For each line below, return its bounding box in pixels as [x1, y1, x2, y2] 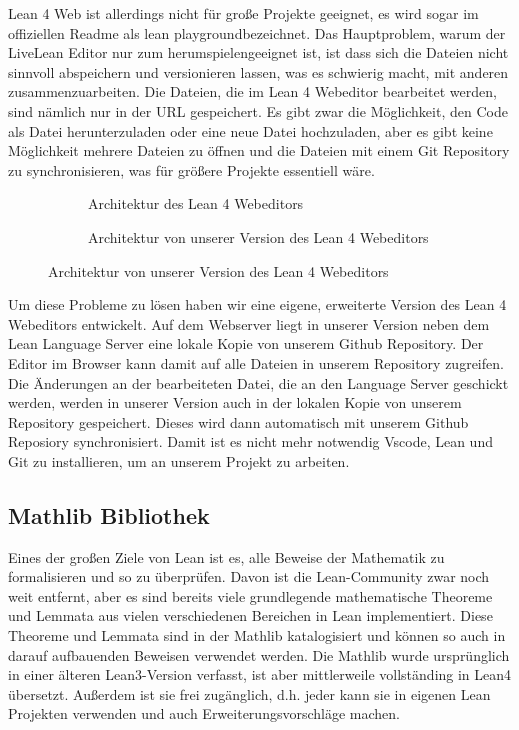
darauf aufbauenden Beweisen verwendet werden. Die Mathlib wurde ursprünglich [8, 644, 510, 665]
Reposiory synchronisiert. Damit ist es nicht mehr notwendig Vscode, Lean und [8, 431, 493, 452]
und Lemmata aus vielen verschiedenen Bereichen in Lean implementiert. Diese [8, 605, 493, 626]
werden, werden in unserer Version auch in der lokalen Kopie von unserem [8, 392, 462, 413]
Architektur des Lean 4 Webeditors [88, 193, 304, 214]
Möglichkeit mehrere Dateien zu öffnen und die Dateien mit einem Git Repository [8, 140, 510, 161]
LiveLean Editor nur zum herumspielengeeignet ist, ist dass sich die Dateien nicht [8, 42, 509, 63]
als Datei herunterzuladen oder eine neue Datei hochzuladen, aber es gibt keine [8, 120, 493, 141]
